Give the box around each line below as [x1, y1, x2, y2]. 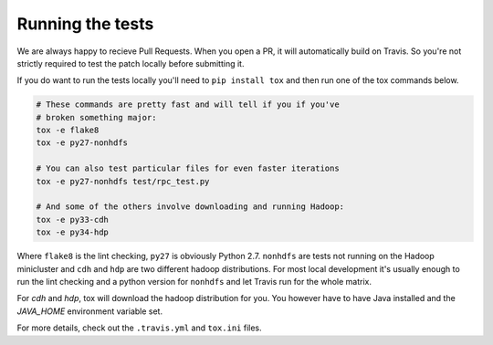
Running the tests [16, 14, 154, 34]
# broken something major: [36, 112, 157, 122]
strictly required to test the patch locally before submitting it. [16, 57, 245, 68]
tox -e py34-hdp [36, 227, 110, 237]
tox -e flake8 [36, 125, 100, 136]
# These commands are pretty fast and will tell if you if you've [36, 99, 340, 110]
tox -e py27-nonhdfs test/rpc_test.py [36, 176, 210, 186]
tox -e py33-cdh [36, 214, 110, 225]
